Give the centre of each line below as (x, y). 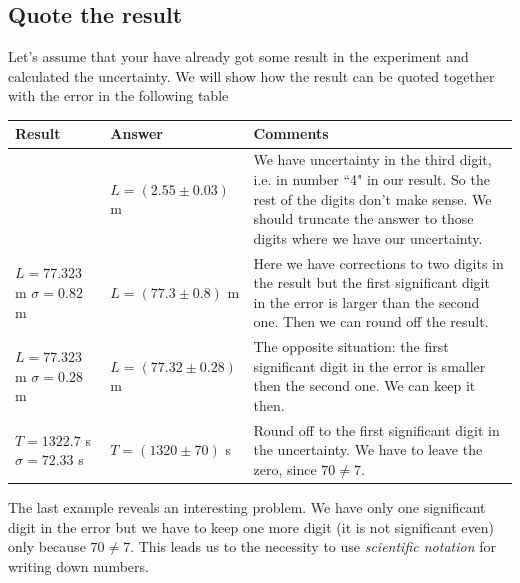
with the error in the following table (118, 95)
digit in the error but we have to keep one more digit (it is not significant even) (251, 526)
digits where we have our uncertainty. (368, 237)
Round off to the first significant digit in (376, 429)
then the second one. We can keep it (364, 385)
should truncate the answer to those (363, 218)
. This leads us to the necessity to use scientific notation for (313, 546)
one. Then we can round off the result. (371, 321)
